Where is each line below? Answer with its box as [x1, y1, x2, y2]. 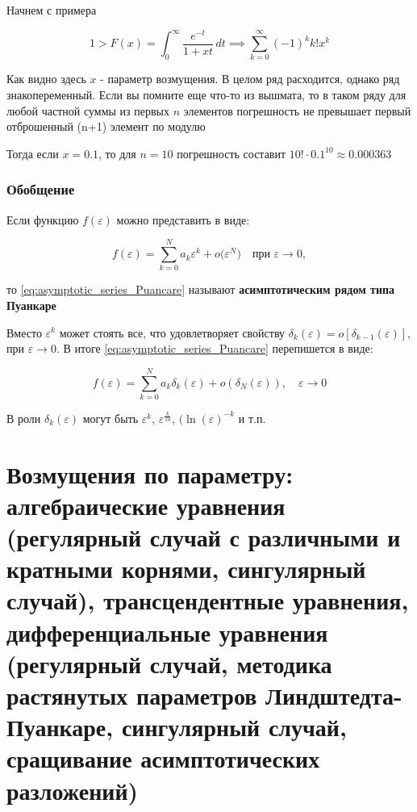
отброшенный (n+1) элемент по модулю [6, 118, 206, 135]
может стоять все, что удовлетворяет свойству [59, 324, 286, 341]
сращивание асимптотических [6, 742, 320, 775]
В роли [6, 409, 41, 426]
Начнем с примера [6, 2, 97, 18]
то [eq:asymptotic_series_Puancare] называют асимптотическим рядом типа [6, 281, 395, 298]
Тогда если [6, 144, 59, 161]
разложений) [6, 773, 139, 806]
